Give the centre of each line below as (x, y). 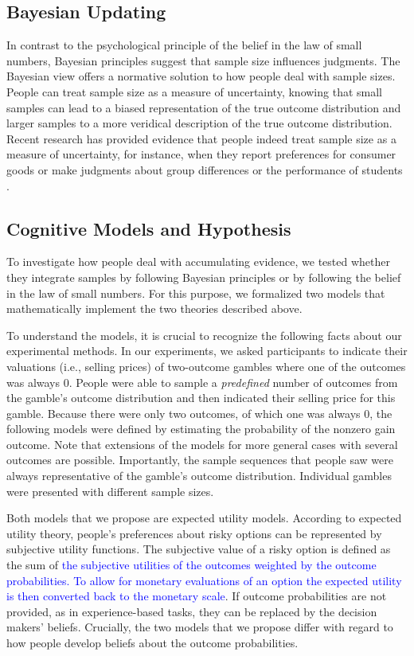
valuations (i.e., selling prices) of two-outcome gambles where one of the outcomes (206, 366)
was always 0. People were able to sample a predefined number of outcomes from (202, 382)
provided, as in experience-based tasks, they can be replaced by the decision (192, 611)
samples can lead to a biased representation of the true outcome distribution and (204, 107)
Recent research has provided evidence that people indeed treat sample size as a (201, 138)
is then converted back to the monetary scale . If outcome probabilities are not (197, 596)
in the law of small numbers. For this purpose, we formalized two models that (196, 293)
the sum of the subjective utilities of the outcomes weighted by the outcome (191, 565)
